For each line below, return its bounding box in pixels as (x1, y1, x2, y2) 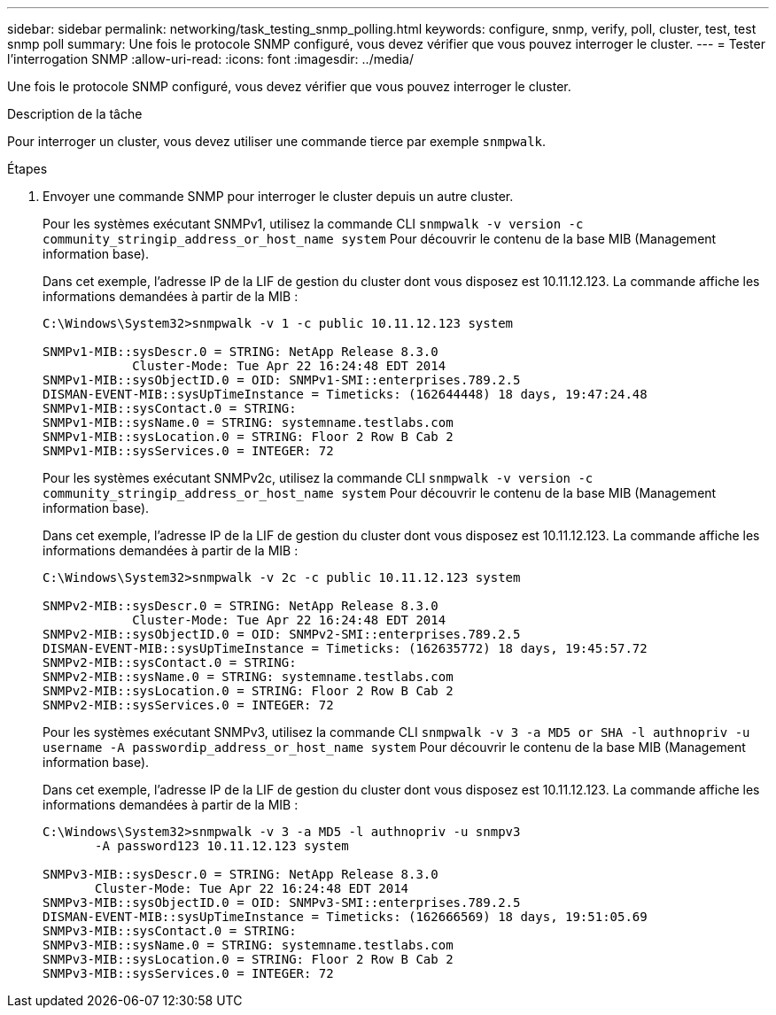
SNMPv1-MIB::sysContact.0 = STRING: (43, 401, 297, 415)
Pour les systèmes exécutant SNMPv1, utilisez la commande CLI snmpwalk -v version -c (43, 216, 584, 231)
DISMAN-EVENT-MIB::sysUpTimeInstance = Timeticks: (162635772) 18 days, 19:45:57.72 (43, 641, 648, 655)
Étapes (7, 161, 48, 176)
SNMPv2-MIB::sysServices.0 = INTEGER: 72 (43, 698, 334, 712)
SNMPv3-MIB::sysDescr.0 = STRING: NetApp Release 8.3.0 (43, 867, 438, 881)
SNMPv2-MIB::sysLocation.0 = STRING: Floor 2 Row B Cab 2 (43, 684, 454, 698)
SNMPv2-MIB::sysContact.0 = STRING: (43, 655, 297, 670)
